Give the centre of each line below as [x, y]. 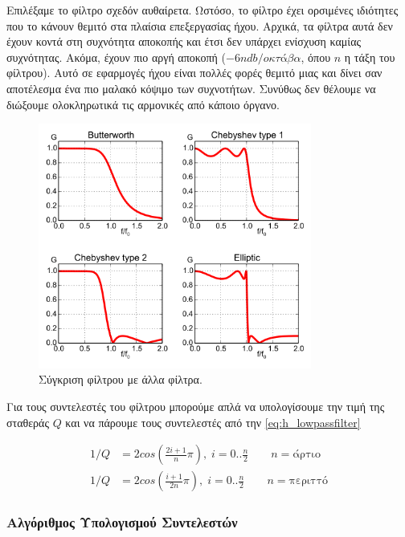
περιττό [309, 481]
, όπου [316, 57]
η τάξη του [370, 57]
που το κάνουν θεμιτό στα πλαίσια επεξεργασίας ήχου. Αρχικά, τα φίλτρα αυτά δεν [200, 25]
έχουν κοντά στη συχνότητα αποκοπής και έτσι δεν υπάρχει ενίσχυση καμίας [184, 41]
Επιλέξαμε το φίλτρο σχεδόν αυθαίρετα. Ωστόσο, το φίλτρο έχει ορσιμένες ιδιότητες [202, 10]
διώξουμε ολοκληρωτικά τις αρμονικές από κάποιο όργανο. [143, 104]
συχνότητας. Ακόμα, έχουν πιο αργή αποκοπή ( [117, 57]
